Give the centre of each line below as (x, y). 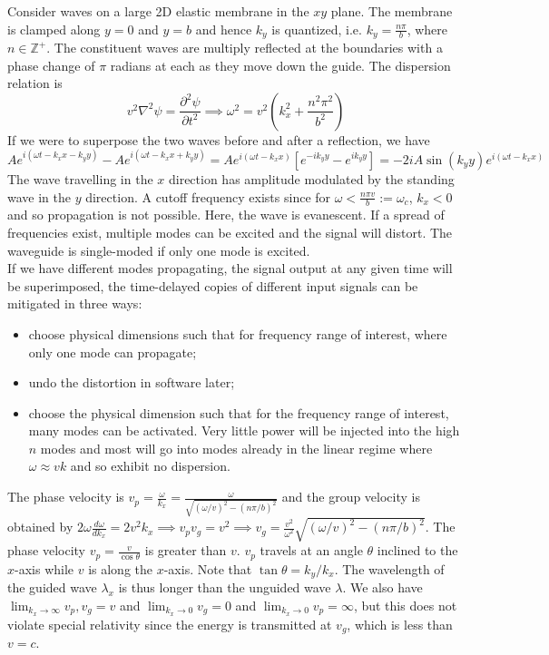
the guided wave (52, 587)
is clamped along (54, 29)
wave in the (39, 196)
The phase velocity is (66, 497)
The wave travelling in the (80, 178)
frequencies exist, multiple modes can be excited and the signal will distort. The (230, 232)
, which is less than (400, 624)
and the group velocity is (351, 497)
